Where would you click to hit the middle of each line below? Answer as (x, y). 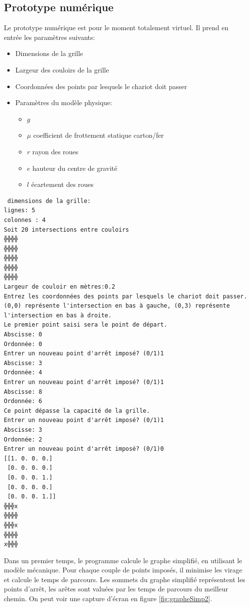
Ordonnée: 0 (23, 344)
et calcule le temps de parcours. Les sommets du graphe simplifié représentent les (125, 579)
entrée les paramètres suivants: (50, 37)
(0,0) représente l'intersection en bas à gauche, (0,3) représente (117, 306)
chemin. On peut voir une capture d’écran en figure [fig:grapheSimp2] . (108, 598)
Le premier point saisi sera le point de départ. (86, 325)
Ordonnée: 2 (23, 439)
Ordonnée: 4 (23, 373)
